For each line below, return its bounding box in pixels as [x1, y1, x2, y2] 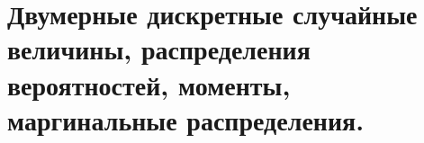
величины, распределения [7, 31, 311, 67]
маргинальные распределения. [7, 101, 365, 138]
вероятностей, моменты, [7, 66, 291, 103]
